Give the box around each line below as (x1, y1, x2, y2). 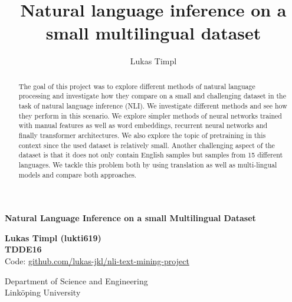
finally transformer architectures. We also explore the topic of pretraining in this (18, 130, 266, 140)
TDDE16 (5, 243, 42, 255)
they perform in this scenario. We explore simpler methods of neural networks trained (18, 110, 282, 120)
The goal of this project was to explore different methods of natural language (18, 81, 255, 91)
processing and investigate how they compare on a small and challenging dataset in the (18, 91, 287, 101)
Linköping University (5, 286, 81, 298)
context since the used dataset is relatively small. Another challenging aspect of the (18, 140, 275, 150)
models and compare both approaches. (18, 169, 137, 179)
